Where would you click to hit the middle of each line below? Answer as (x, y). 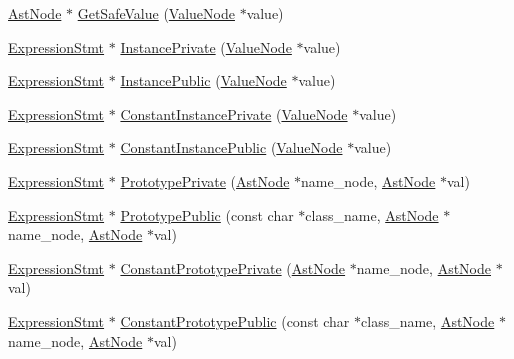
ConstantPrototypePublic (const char (235, 320)
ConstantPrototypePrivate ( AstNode (233, 267)
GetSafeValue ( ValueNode (156, 13)
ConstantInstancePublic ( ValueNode (231, 147)
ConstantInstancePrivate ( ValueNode (234, 113)
